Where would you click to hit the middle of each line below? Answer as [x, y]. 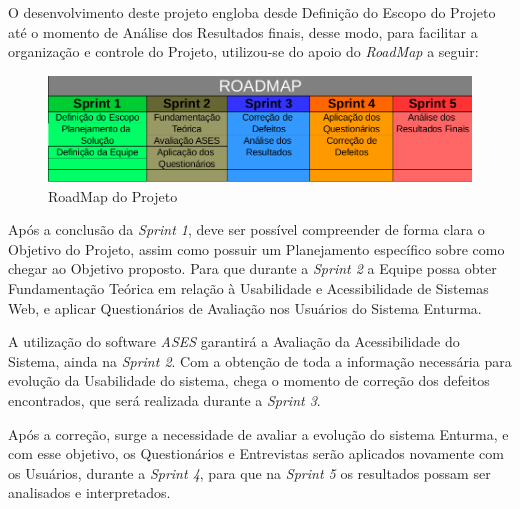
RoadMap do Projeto [113, 195]
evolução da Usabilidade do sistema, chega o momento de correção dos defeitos [249, 380]
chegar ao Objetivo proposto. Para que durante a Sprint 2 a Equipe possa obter [252, 268]
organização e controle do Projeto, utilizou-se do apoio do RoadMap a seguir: [243, 51]
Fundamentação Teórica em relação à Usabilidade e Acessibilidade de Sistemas [248, 287]
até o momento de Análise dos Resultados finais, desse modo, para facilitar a [243, 31]
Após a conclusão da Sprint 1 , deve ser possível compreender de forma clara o [246, 229]
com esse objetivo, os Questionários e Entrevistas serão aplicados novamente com [256, 453]
